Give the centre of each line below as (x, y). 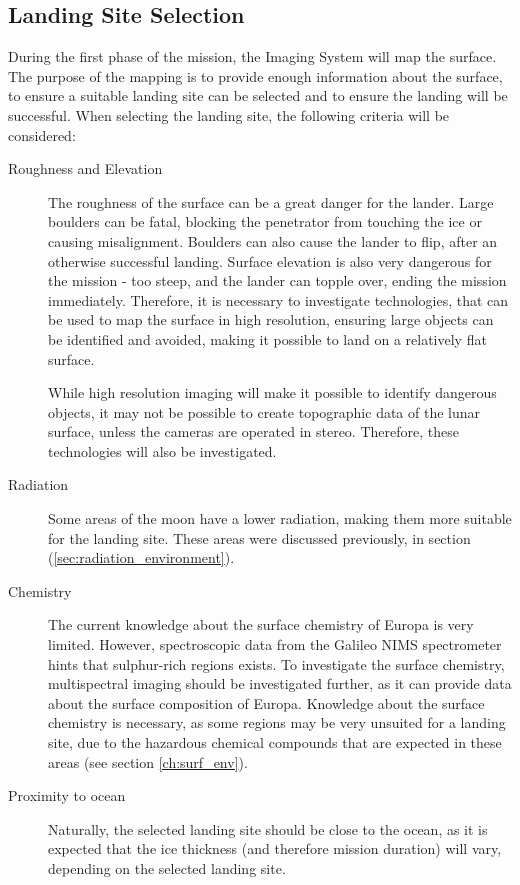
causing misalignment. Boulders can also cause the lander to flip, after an (273, 240)
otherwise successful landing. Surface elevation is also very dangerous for (270, 260)
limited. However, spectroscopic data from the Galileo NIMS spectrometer (275, 644)
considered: (42, 134)
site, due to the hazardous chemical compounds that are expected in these (275, 742)
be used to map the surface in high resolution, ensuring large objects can (271, 319)
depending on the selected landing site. (167, 867)
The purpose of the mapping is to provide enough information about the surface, (255, 75)
